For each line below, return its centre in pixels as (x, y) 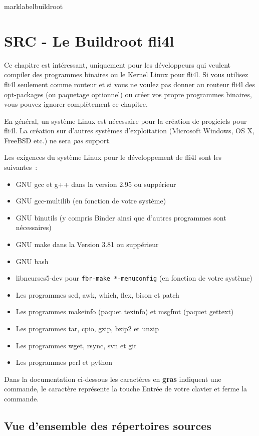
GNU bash (32, 261)
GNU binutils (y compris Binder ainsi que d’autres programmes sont (121, 217)
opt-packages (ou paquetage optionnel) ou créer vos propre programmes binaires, (128, 94)
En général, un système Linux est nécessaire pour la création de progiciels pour (125, 121)
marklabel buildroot (34, 6)
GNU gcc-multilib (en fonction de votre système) (91, 201)
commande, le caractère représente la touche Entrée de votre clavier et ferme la (126, 389)
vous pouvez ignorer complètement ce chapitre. (76, 104)
